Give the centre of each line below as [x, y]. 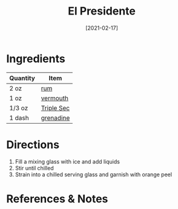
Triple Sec [55, 108]
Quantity [22, 78]
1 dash [19, 118]
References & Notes [57, 199]
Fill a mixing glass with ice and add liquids [67, 161]
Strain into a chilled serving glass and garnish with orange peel [94, 174]
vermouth [54, 98]
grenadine [55, 118]
